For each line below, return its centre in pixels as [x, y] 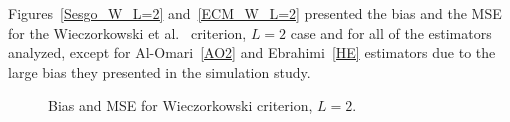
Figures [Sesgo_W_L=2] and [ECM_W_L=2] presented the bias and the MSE [255, 13]
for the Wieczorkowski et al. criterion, [127, 32]
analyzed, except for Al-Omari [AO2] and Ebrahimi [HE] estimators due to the [252, 52]
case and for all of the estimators [391, 32]
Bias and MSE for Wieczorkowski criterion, [180, 105]
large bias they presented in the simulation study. [159, 71]
